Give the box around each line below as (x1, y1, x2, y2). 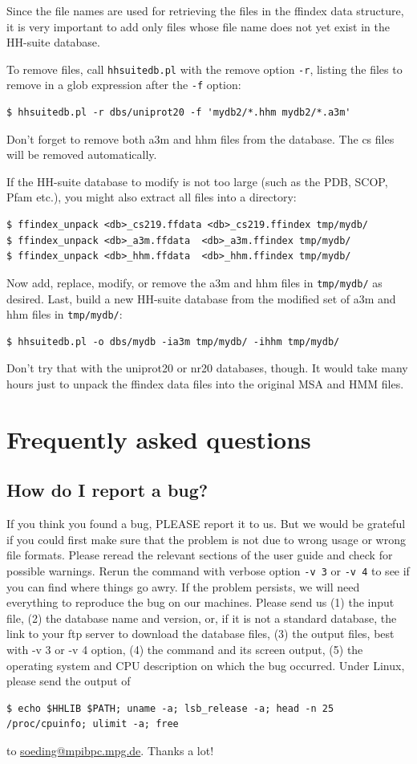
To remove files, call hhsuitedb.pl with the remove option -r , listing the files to (6, 60, 403, 77)
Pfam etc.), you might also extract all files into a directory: (6, 189, 297, 205)
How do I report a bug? (6, 477, 208, 502)
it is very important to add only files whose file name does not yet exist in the (6, 18, 390, 35)
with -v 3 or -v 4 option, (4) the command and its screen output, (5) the (6, 640, 363, 657)
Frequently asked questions (6, 422, 311, 455)
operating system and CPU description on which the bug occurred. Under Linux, (6, 656, 405, 673)
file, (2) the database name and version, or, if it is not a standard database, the (6, 609, 397, 626)
